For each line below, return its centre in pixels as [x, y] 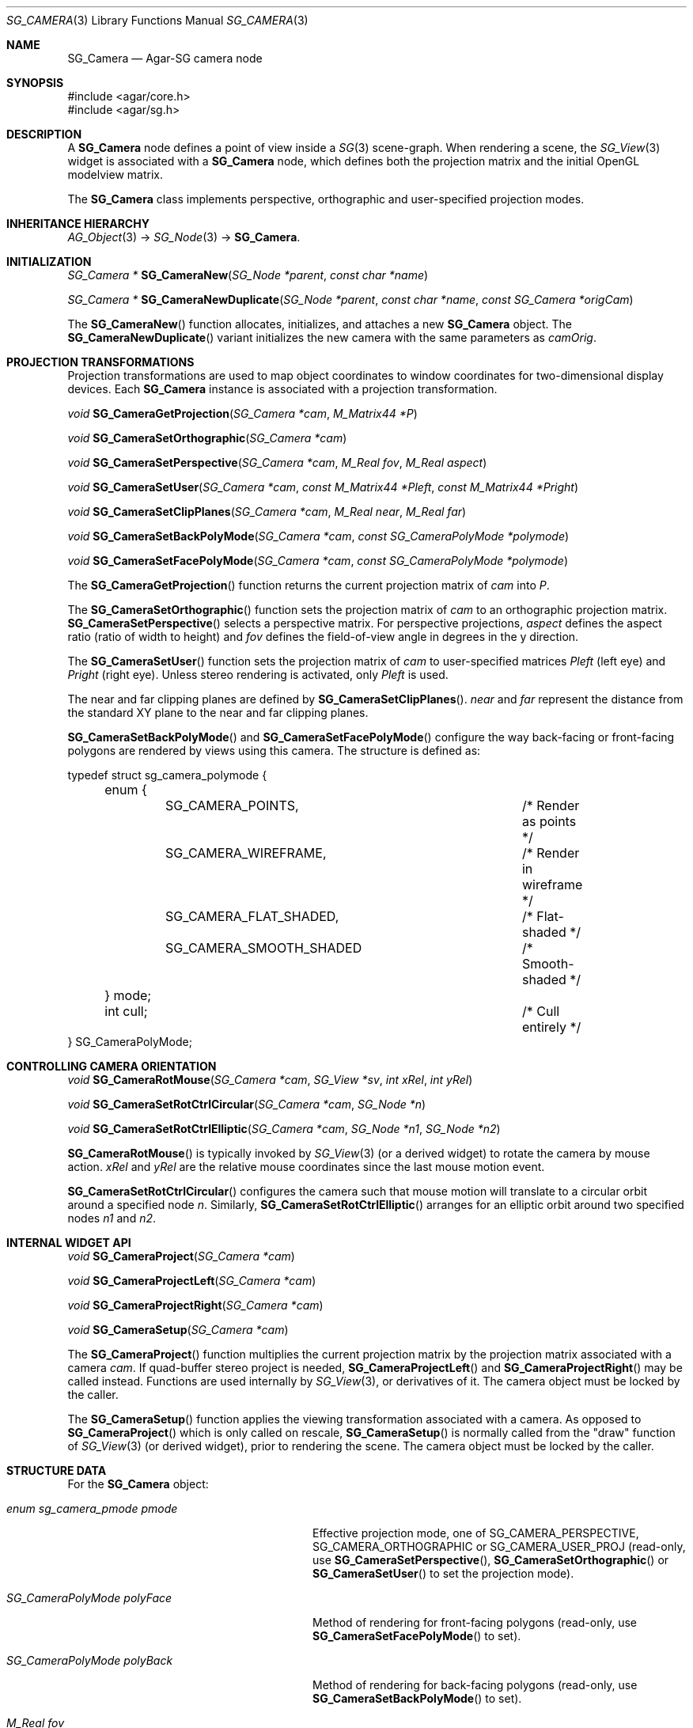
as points [549, 821]
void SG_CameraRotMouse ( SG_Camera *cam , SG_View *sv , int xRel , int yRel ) [270, 1080]
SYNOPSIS [35, 83]
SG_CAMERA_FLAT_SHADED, [252, 916]
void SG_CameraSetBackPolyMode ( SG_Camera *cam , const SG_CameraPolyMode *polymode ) [318, 536]
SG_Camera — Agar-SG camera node [165, 58]
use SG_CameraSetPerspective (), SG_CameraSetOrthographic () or [491, 1560]
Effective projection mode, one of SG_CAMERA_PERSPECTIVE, [476, 1533]
